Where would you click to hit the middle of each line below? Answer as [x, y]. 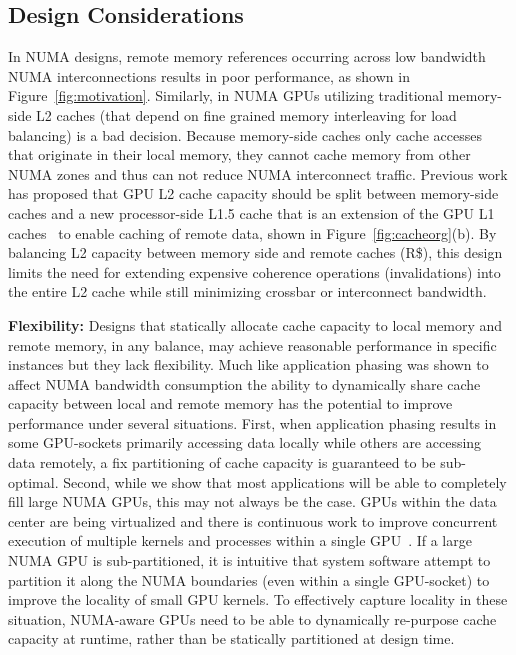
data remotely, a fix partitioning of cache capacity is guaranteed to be [222, 462]
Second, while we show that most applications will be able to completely [285, 481]
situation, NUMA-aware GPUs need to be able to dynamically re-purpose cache [252, 618]
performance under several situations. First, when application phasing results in [252, 422]
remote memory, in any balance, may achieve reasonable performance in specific [252, 344]
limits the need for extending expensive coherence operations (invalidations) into [254, 271]
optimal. [33, 481]
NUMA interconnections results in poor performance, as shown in [209, 75]
